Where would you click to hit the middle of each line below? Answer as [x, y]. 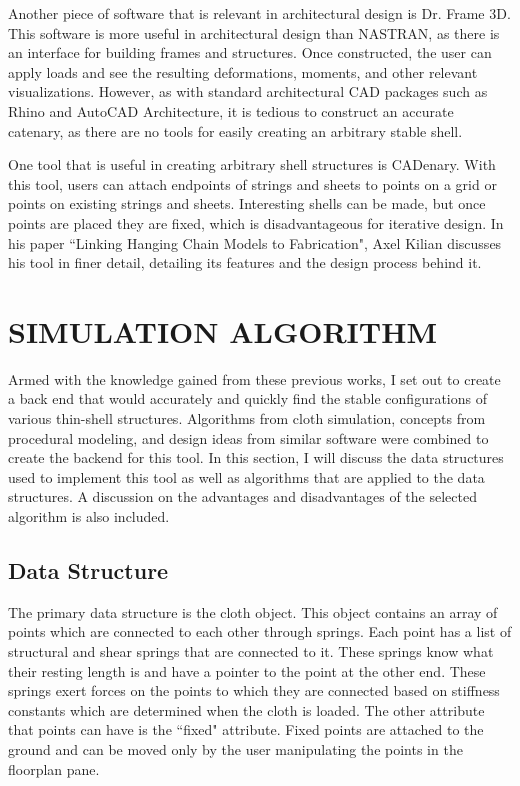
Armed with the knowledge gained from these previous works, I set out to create [254, 378]
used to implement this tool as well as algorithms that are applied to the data [246, 476]
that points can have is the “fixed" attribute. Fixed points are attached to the [246, 729]
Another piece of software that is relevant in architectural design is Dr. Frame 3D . [259, 13]
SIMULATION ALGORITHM [222, 330]
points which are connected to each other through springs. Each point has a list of [260, 631]
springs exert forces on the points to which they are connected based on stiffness [254, 690]
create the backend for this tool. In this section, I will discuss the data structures [256, 457]
